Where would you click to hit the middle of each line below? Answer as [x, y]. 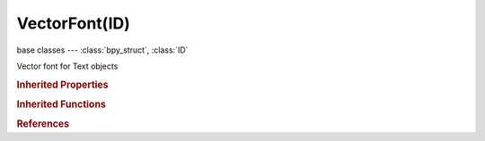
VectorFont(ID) [73, 23]
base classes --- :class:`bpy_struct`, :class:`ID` [102, 50]
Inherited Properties [63, 85]
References [43, 124]
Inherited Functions [62, 104]
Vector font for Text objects [67, 66]
